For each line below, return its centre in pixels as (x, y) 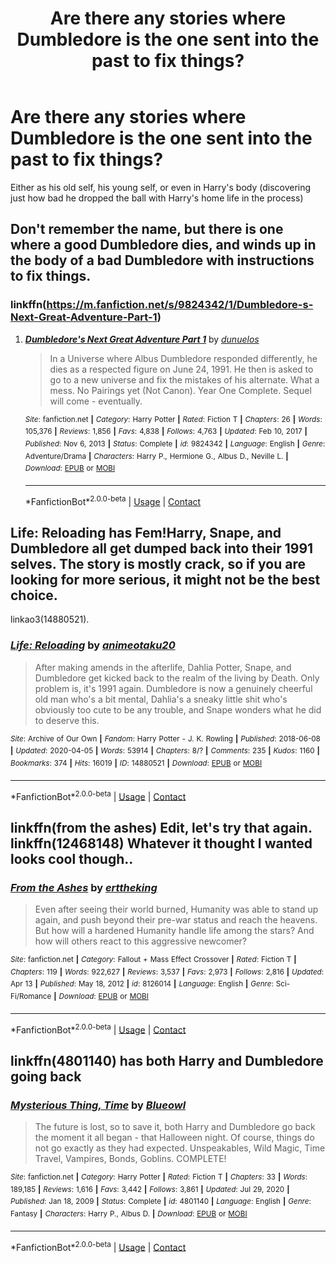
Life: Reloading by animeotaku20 (93, 645)
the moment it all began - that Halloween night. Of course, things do (174, 1137)
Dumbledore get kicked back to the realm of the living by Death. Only (177, 678)
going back (46, 1076)
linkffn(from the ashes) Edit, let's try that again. (161, 827)
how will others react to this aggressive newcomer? (140, 941)
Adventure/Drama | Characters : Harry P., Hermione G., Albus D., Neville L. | (156, 456)
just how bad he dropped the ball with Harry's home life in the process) (157, 198)
